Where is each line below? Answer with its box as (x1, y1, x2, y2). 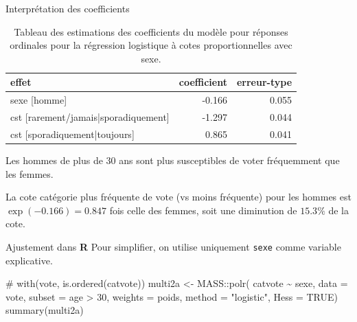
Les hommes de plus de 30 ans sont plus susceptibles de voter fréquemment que (5, 153, 340, 167)
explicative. (5, 253, 53, 267)
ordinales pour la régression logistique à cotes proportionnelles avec (10, 38, 292, 52)
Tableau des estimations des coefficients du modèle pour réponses (14, 24, 288, 38)
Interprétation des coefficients (5, 1, 130, 15)
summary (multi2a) (5, 303, 84, 317)
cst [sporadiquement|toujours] (10, 126, 135, 141)
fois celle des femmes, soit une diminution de (109, 203, 297, 217)
